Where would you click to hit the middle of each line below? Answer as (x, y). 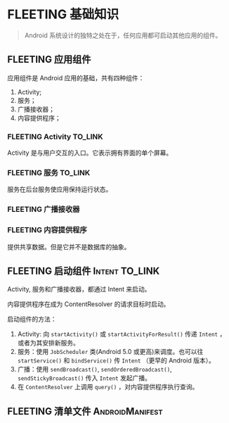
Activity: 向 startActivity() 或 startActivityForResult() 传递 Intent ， (122, 334)
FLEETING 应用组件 (49, 59)
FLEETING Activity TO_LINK (55, 137)
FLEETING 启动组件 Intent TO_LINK (84, 271)
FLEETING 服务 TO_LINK (49, 172)
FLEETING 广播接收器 (44, 210)
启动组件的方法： (32, 319)
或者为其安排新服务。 (48, 343)
